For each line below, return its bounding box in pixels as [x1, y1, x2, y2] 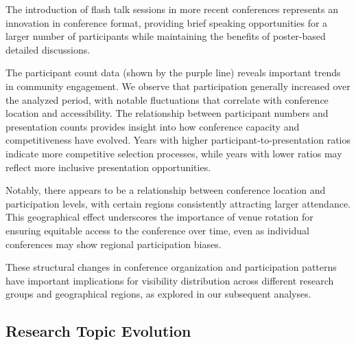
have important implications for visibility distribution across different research [5, 273, 334, 287]
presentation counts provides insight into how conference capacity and [5, 119, 300, 133]
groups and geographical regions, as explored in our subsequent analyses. [5, 287, 311, 301]
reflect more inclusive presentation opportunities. [5, 159, 211, 174]
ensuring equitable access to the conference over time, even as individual [5, 223, 309, 237]
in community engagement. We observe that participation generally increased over [5, 78, 351, 93]
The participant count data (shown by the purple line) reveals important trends [5, 65, 341, 80]
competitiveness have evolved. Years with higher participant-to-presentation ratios [5, 133, 351, 147]
